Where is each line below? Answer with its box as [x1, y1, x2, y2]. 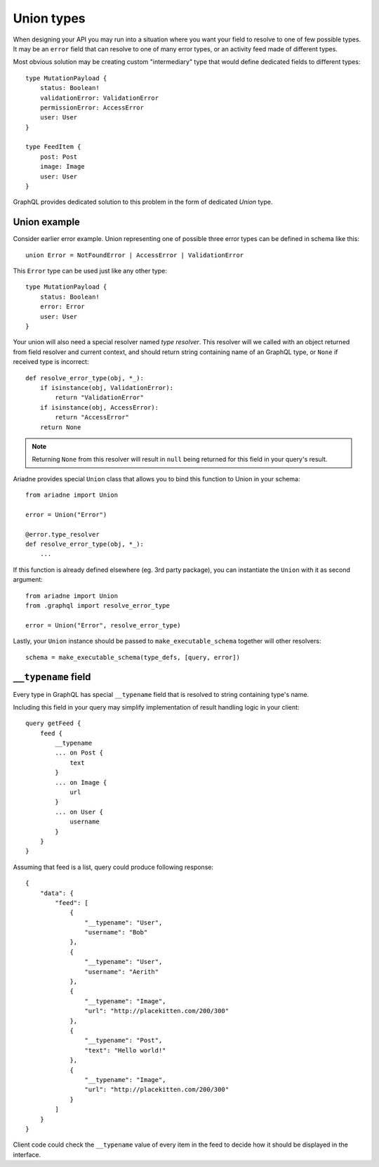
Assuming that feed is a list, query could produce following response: [13, 863, 214, 871]
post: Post [39, 152, 78, 161]
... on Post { [55, 749, 104, 757]
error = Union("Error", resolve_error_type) [25, 621, 182, 629]
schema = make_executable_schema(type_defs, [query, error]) [25, 653, 240, 661]
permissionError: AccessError [39, 103, 144, 112]
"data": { [39, 889, 74, 897]
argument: [13, 575, 44, 584]
